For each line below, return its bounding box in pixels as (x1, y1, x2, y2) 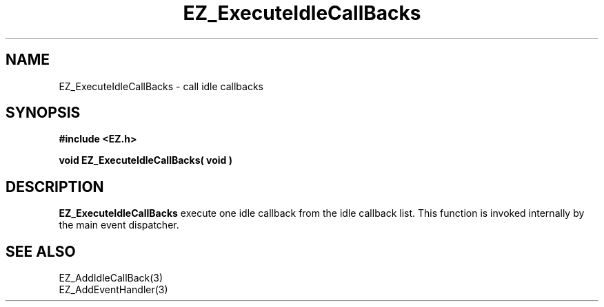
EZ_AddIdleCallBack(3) (59, 272, 163, 284)
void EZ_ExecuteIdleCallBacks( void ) (59, 154, 233, 167)
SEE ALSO (6, 242, 76, 260)
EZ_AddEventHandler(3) (59, 284, 168, 296)
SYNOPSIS (6, 104, 81, 122)
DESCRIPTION (6, 178, 104, 195)
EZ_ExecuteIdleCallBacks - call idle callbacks (59, 80, 264, 92)
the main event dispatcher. (59, 219, 179, 231)
